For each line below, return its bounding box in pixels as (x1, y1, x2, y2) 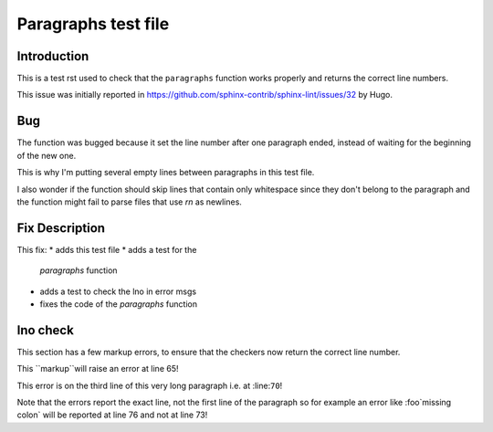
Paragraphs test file (16, 14, 170, 34)
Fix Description (16, 220, 105, 236)
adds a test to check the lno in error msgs (39, 286, 196, 297)
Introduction (16, 48, 89, 64)
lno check (16, 322, 75, 338)
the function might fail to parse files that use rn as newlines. (16, 196, 242, 207)
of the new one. (16, 150, 77, 161)
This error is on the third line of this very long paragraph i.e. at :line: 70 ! (16, 380, 283, 391)
